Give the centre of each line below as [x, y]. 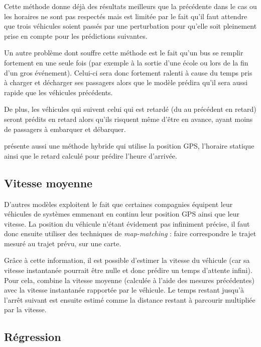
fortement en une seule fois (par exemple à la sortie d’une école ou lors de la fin [126, 62]
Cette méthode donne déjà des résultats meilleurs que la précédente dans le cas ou [130, 6]
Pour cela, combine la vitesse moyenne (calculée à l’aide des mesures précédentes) [129, 280]
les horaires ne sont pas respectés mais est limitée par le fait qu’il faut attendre [126, 16]
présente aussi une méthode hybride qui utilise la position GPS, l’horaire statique [129, 146]
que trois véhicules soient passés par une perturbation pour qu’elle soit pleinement [130, 26]
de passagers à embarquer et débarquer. [65, 129]
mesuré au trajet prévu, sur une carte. [63, 243]
